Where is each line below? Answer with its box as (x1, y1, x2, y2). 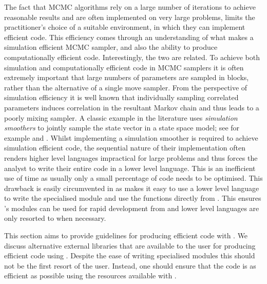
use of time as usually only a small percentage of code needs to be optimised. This (4, 173, 263, 183)
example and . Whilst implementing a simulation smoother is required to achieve (4, 132, 258, 143)
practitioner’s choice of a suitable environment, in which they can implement (4, 22, 245, 32)
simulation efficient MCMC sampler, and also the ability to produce (4, 42, 218, 52)
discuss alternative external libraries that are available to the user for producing (4, 240, 256, 251)
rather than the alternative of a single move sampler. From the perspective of (4, 82, 247, 92)
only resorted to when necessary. (4, 213, 106, 223)
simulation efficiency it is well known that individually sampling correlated (4, 92, 239, 103)
